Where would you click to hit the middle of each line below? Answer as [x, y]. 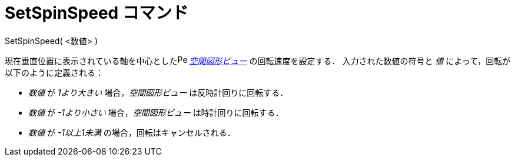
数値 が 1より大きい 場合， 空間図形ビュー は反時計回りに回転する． [158, 92]
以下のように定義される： [54, 72]
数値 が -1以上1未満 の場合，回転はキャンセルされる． [132, 132]
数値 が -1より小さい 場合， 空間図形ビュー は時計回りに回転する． [156, 112]
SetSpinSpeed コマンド [97, 13]
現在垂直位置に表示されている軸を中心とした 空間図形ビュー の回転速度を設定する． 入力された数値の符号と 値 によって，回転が [258, 61]
